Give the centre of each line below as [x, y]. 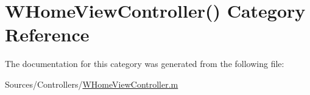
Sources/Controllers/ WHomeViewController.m [92, 84]
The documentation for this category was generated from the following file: [145, 64]
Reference [47, 34]
